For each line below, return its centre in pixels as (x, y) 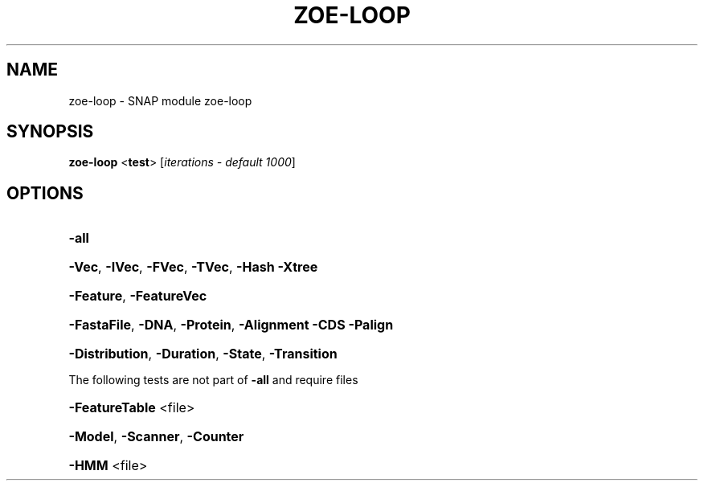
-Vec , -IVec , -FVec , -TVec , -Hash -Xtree (193, 267)
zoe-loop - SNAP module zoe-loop (160, 100)
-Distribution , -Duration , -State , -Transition (203, 354)
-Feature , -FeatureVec (138, 296)
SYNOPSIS (50, 132)
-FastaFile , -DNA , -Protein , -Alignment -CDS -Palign (231, 325)
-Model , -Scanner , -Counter (156, 437)
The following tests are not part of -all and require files (213, 380)
